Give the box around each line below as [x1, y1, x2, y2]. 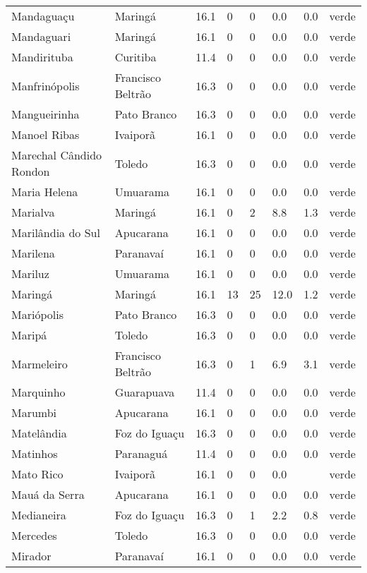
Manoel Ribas [11, 126, 80, 143]
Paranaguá [114, 445, 168, 462]
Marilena [11, 245, 55, 261]
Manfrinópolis [11, 77, 80, 94]
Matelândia [11, 425, 67, 441]
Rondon [11, 163, 50, 179]
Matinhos [11, 445, 58, 462]
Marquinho [11, 384, 66, 400]
